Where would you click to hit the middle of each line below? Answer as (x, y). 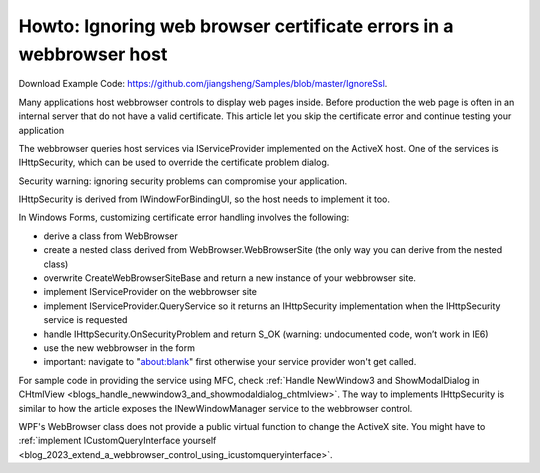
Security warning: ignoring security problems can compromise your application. (183, 181)
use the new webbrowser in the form (119, 347)
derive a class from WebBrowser (111, 236)
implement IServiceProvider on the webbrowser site (150, 292)
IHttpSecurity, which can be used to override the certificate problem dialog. (174, 162)
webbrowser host (93, 54)
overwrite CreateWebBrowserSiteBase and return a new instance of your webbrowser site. (230, 278)
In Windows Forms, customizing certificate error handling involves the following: (184, 217)
